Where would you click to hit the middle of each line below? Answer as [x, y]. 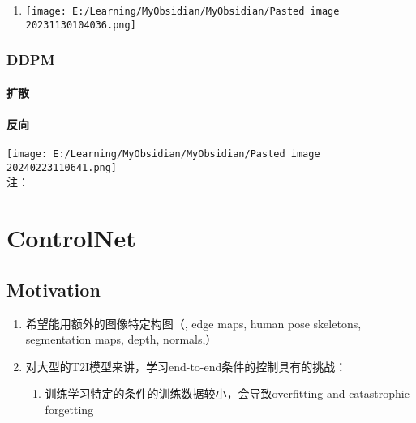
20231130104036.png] [81, 25]
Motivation [54, 289]
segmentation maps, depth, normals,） [121, 339]
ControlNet [71, 238]
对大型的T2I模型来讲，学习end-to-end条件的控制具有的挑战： [186, 366]
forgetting [69, 409]
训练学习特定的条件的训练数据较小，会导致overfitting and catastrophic [227, 393]
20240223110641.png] [62, 167]
